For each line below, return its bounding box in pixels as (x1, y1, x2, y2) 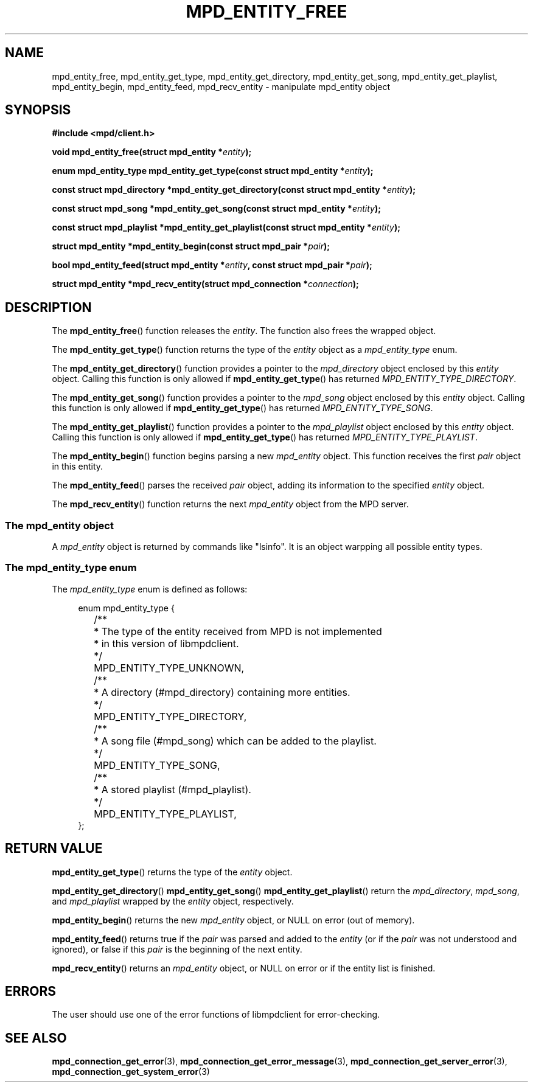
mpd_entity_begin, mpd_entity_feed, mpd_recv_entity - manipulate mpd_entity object (52, 81, 391, 92)
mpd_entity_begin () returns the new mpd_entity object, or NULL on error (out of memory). (52, 914, 415, 925)
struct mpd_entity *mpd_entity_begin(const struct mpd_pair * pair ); (52, 241, 330, 252)
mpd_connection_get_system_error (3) (52, 1066, 210, 1077)
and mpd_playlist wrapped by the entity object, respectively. (52, 895, 294, 906)
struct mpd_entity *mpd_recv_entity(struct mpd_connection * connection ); (52, 279, 359, 290)
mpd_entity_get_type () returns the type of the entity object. (52, 866, 293, 877)
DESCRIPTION (5, 299, 92, 315)
